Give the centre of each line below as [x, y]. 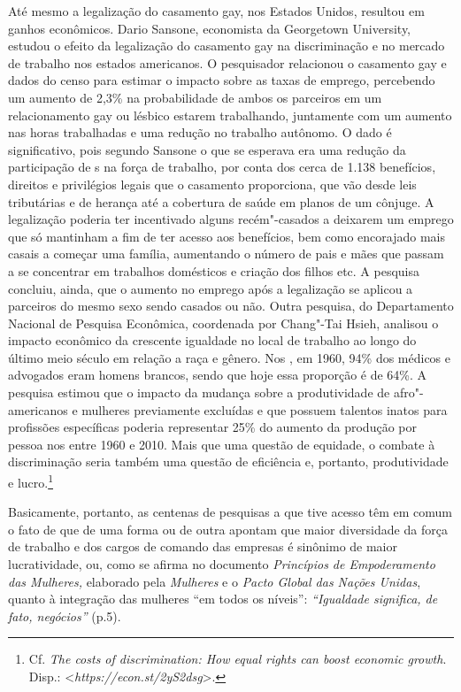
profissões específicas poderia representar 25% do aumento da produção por [212, 427]
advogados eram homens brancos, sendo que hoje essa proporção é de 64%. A [218, 375]
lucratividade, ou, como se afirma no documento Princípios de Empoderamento [222, 564]
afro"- [408, 392]
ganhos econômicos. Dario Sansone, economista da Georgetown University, [209, 28]
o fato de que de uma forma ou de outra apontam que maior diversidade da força [228, 529]
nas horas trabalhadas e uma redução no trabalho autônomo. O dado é [200, 132]
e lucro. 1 [31, 481]
